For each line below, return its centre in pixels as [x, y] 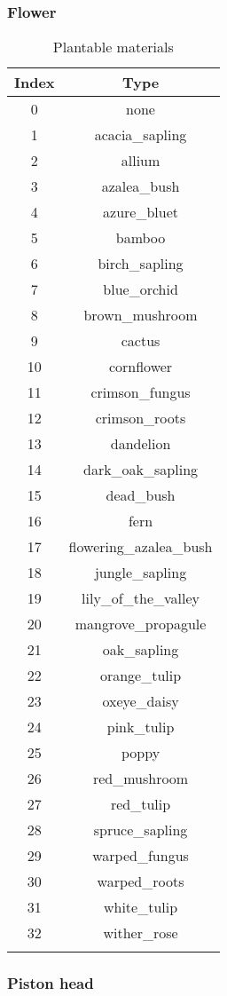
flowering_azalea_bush [141, 547]
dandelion [141, 444]
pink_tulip [141, 727]
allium [141, 161]
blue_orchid [141, 289]
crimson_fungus [141, 392]
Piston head [51, 983]
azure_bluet [141, 212]
